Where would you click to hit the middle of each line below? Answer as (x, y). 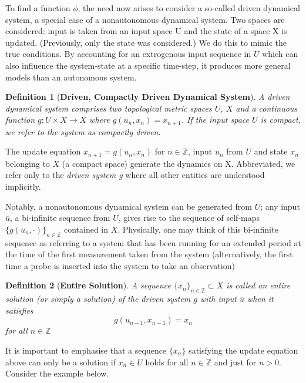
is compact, (280, 120)
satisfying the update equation (243, 350)
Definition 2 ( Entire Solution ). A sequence (88, 285)
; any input (280, 206)
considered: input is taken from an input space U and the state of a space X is (146, 31)
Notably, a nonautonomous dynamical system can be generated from (129, 206)
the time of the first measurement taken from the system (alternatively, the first (149, 254)
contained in (86, 229)
